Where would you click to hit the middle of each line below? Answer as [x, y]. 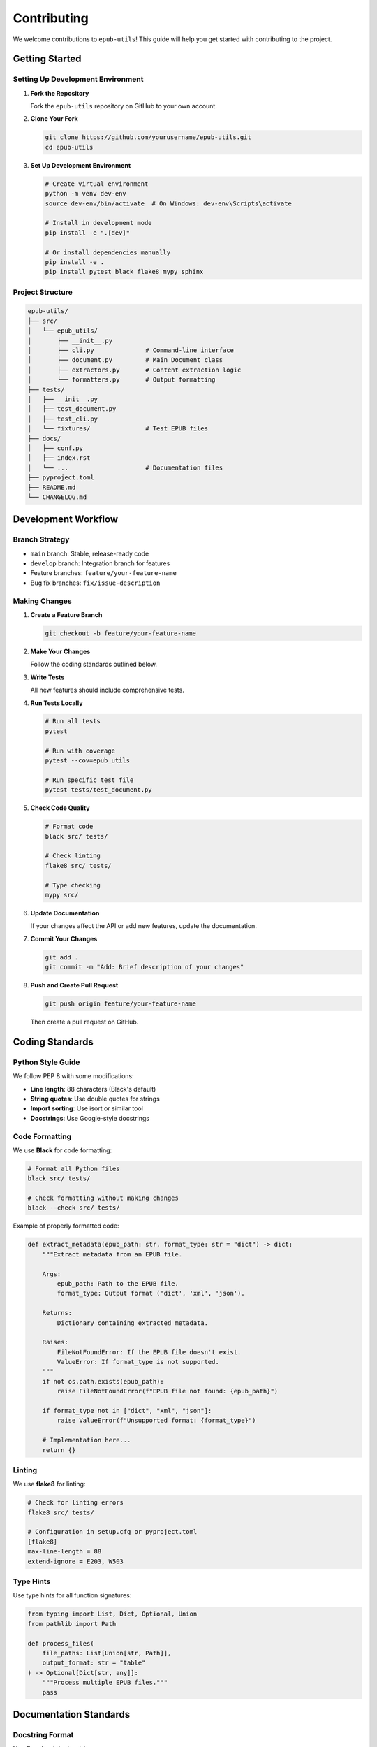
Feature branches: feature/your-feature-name [104, 573]
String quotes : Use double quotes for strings [95, 1099]
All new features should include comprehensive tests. [107, 690]
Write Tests [47, 677]
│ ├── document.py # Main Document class [125, 360]
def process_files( [61, 1643]
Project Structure [43, 292]
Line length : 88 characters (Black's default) [93, 1089]
